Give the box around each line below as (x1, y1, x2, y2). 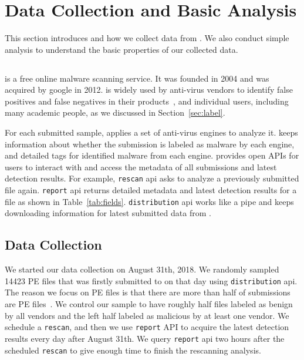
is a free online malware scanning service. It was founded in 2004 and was (5, 72, 269, 84)
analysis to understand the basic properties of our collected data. (5, 43, 238, 55)
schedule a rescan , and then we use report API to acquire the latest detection (5, 321, 289, 333)
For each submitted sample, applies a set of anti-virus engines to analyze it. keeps (5, 126, 298, 139)
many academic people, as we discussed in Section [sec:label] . (5, 106, 225, 119)
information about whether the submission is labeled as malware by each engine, (5, 137, 295, 150)
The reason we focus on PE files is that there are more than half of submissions (5, 286, 291, 298)
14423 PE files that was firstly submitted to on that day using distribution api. (5, 274, 298, 287)
